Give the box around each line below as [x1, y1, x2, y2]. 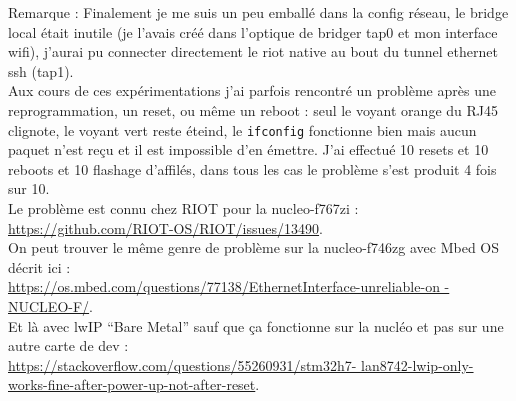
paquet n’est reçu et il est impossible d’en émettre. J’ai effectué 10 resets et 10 [8, 139, 489, 160]
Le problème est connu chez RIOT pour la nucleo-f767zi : [8, 198, 359, 218]
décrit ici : [8, 256, 71, 277]
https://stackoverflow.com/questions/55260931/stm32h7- [8, 354, 357, 375]
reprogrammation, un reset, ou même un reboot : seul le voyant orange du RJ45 [8, 99, 498, 120]
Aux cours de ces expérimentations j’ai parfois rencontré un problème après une [8, 80, 496, 101]
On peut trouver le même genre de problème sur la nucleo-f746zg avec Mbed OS [8, 237, 500, 258]
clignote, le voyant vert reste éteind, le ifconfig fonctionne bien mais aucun [8, 119, 477, 140]
